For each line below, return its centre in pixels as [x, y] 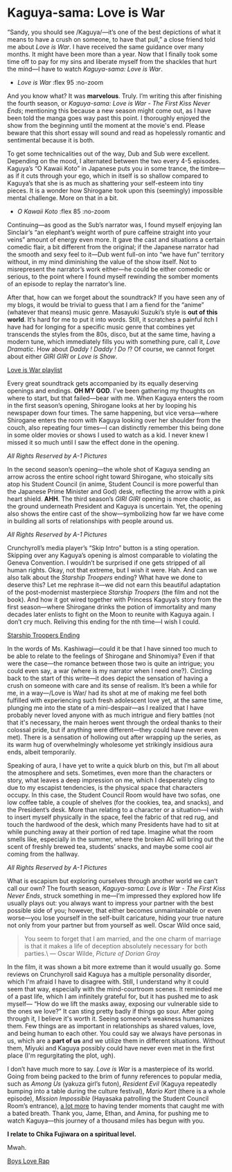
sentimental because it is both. [51, 140]
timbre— [213, 168]
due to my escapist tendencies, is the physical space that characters [105, 787]
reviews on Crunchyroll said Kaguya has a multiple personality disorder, [109, 974]
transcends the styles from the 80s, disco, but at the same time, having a [111, 334]
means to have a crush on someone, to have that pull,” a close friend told [111, 39]
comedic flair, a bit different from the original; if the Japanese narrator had [113, 247]
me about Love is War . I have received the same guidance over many [106, 47]
